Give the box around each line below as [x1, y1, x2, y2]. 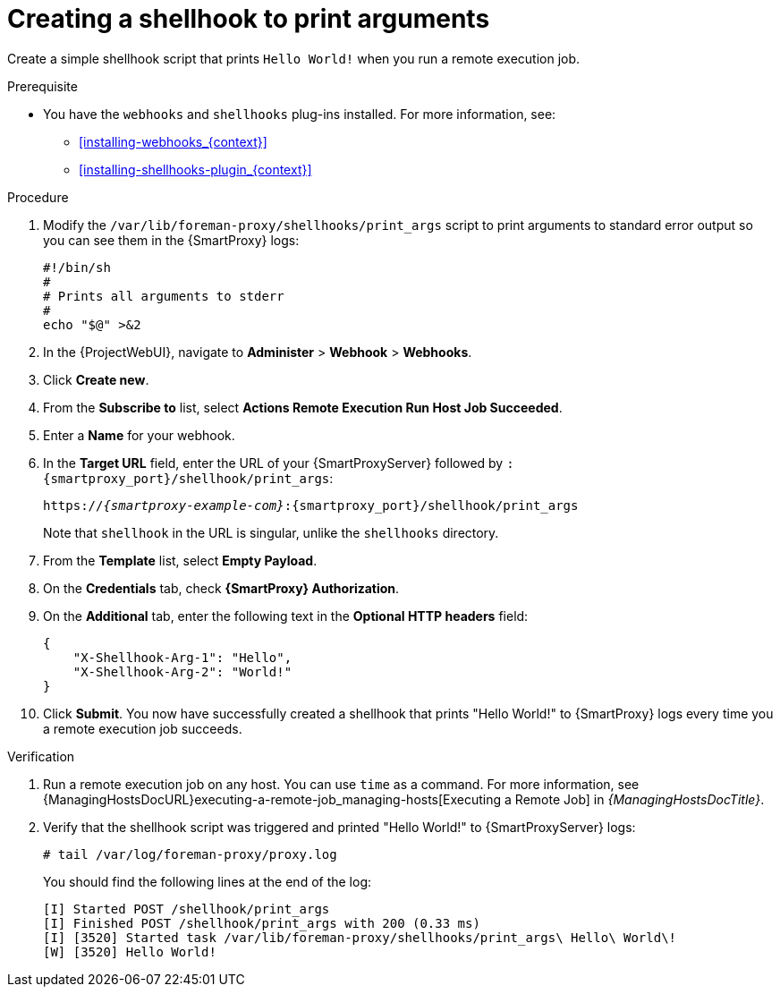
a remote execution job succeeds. [43, 720, 242, 736]
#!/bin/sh [43, 259, 111, 275]
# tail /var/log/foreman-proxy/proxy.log [43, 846, 337, 862]
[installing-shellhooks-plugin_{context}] [79, 161, 312, 177]
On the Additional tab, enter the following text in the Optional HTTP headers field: [43, 607, 529, 624]
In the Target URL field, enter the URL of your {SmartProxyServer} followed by [43, 455, 504, 471]
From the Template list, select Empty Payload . [43, 552, 318, 568]
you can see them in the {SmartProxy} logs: [43, 232, 300, 248]
